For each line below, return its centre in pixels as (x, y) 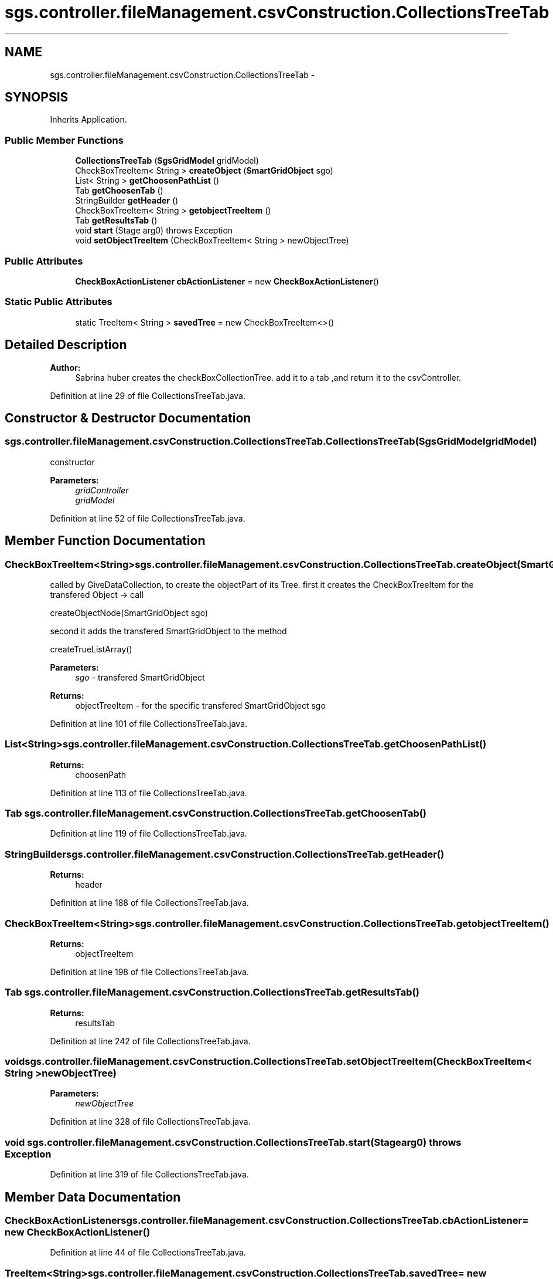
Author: (65, 367)
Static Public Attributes (59, 302)
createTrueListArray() (91, 649)
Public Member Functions (64, 140)
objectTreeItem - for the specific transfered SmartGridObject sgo (200, 705)
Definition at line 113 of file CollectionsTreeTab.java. (149, 793)
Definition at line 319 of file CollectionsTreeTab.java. (149, 1175)
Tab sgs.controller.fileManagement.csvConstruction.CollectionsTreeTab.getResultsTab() (212, 992)
